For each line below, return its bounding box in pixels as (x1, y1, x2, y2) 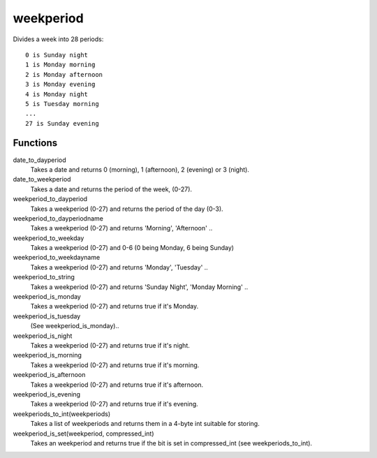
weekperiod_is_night (13, 332, 73, 340)
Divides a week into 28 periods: (13, 35, 104, 43)
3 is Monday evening (25, 80, 96, 89)
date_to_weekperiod (13, 175, 71, 184)
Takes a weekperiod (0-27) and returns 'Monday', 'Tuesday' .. (30, 263, 209, 272)
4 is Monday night (25, 90, 89, 98)
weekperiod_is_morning (13, 351, 82, 360)
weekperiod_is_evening (13, 390, 80, 398)
